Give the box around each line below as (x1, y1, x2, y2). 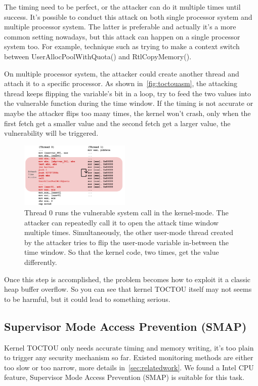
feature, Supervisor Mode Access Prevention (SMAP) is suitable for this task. (4, 372, 244, 382)
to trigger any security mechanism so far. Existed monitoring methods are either (4, 352, 253, 363)
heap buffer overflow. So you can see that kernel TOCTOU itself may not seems (4, 284, 252, 294)
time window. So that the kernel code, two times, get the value (24, 247, 219, 257)
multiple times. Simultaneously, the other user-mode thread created (24, 227, 233, 238)
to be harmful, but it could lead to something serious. (4, 293, 170, 304)
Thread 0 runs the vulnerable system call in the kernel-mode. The (24, 207, 229, 218)
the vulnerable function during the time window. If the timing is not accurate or (4, 98, 253, 108)
